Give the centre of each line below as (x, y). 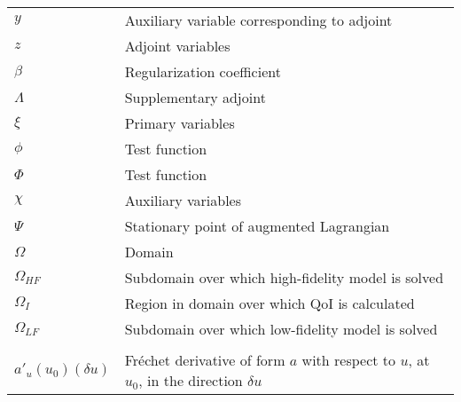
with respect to (349, 360)
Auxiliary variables (183, 200)
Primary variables (180, 123)
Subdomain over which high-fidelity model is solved (284, 277)
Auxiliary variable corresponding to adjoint (258, 20)
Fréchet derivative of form (205, 360)
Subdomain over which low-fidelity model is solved (281, 329)
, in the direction (191, 380)
